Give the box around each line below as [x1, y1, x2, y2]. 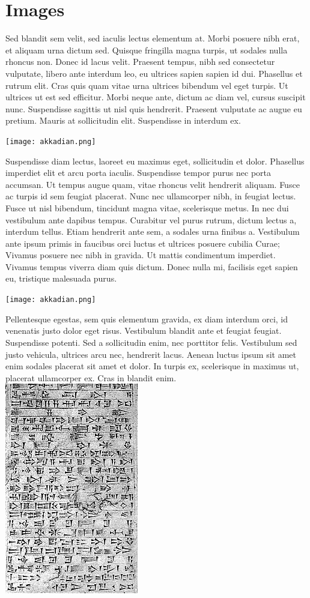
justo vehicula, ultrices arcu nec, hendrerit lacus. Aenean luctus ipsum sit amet [5, 348, 296, 360]
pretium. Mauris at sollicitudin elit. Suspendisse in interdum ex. [5, 114, 241, 127]
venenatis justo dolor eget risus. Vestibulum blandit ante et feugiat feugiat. [5, 324, 282, 337]
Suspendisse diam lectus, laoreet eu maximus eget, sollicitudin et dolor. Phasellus [5, 154, 305, 167]
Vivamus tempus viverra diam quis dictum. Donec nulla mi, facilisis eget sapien [5, 260, 298, 273]
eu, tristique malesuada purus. [5, 272, 117, 285]
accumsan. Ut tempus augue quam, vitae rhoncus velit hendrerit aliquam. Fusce [5, 178, 300, 190]
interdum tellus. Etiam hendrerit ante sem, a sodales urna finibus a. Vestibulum [5, 225, 300, 238]
